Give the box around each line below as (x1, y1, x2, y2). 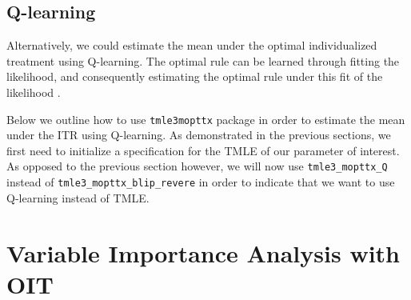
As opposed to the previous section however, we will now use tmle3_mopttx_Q (6, 158, 388, 174)
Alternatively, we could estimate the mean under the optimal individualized (6, 37, 377, 54)
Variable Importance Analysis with (6, 236, 400, 269)
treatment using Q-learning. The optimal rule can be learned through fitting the (6, 52, 400, 69)
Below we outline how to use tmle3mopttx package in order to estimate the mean (6, 110, 405, 127)
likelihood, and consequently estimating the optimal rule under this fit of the (6, 68, 383, 85)
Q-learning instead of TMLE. (6, 189, 150, 206)
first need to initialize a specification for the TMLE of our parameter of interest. (6, 142, 400, 158)
